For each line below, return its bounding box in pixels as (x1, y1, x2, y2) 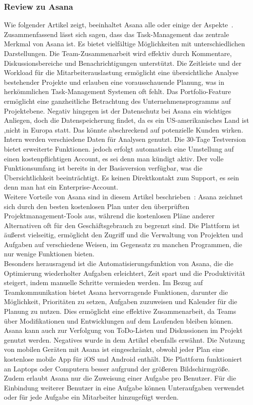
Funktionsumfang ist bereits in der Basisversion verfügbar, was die (4, 163, 203, 173)
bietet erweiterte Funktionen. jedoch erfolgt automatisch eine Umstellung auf (4, 143, 234, 154)
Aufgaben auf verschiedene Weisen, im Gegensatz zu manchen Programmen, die (4, 239, 242, 249)
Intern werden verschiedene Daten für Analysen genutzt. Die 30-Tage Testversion (4, 134, 246, 144)
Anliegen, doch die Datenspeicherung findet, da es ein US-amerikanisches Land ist (4, 115, 249, 125)
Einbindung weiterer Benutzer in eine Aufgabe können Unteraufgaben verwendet (4, 382, 245, 392)
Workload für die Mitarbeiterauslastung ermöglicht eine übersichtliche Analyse (4, 67, 239, 77)
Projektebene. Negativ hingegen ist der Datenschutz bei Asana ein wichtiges (4, 105, 232, 116)
